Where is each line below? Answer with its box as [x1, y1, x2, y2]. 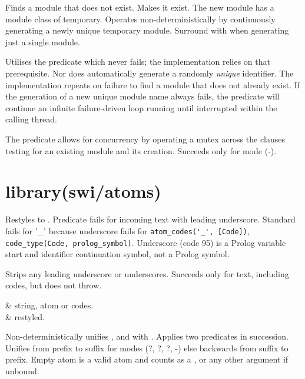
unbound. [5, 364, 39, 377]
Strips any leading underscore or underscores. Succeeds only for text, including [5, 267, 289, 280]
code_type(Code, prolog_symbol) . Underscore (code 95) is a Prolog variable [5, 236, 286, 248]
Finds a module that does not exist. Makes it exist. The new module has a [5, 1, 274, 13]
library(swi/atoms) [5, 179, 161, 203]
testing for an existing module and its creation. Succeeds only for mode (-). [5, 144, 277, 157]
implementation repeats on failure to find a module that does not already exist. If [5, 78, 300, 91]
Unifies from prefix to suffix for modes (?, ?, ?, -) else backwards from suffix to [5, 341, 289, 354]
